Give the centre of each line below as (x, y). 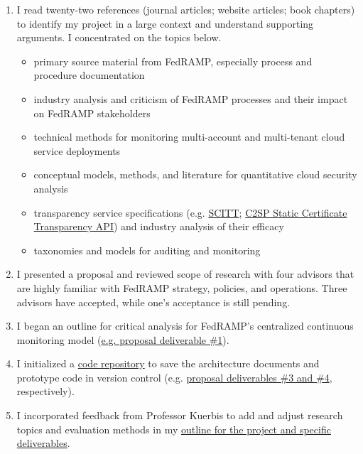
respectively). (45, 391)
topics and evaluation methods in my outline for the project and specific (174, 429)
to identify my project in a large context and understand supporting (165, 23)
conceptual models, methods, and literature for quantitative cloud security (195, 174)
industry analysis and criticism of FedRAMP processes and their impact (191, 98)
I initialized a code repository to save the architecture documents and (168, 363)
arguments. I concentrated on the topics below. (119, 37)
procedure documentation (89, 75)
